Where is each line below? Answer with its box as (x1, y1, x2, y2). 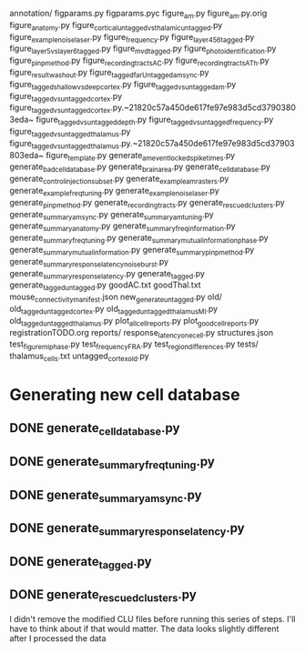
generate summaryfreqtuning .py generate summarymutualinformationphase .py (9, 232, 269, 245)
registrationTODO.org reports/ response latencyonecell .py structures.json (9, 326, 274, 340)
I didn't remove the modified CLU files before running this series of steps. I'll (9, 613, 296, 624)
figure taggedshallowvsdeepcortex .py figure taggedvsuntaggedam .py (9, 78, 237, 92)
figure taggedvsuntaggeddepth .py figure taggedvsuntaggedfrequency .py (36, 114, 274, 126)
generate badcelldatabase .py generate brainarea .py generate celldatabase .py (9, 161, 271, 175)
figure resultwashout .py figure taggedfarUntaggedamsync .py (9, 66, 209, 80)
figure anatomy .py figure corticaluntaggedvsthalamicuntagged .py (9, 19, 223, 33)
